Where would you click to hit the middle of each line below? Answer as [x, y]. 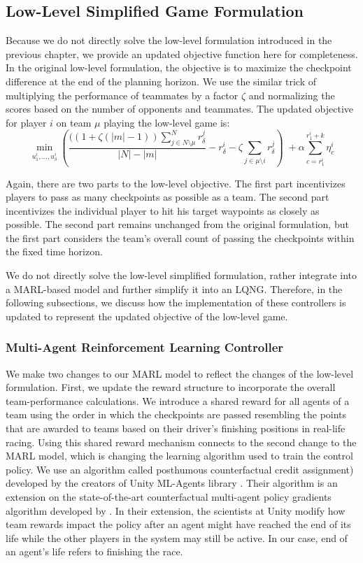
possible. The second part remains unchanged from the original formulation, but [177, 224]
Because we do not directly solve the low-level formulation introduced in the [169, 40]
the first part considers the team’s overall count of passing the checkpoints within [180, 237]
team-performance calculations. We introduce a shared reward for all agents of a [178, 400]
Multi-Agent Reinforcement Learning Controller [145, 347]
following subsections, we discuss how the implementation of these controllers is [176, 302]
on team [74, 122]
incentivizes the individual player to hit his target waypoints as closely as [163, 210]
